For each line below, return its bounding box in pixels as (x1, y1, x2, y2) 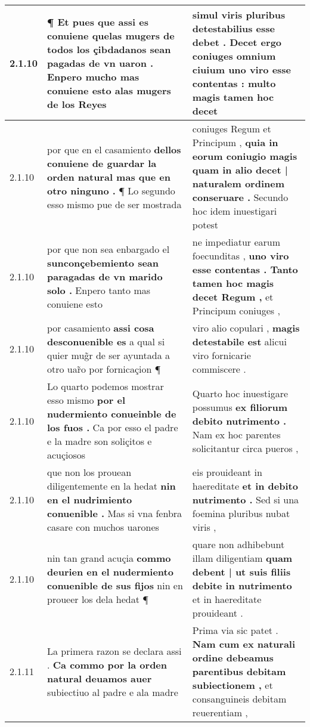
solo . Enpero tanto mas (47, 283, 151, 297)
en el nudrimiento (47, 493, 132, 506)
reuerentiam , (192, 706, 248, 719)
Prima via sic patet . (192, 623, 278, 637)
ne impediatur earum (192, 235, 281, 249)
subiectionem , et (192, 678, 273, 692)
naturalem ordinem (192, 177, 285, 190)
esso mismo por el (47, 393, 125, 407)
